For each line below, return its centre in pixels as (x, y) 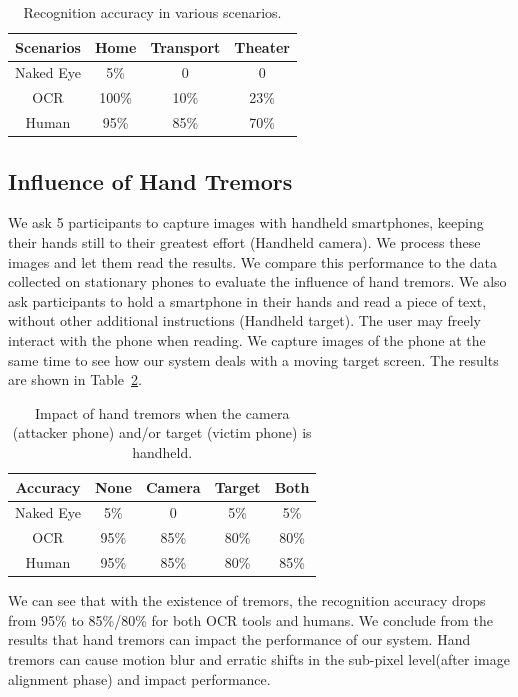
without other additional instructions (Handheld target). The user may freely (244, 320)
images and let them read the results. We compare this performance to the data (252, 261)
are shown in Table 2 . (75, 379)
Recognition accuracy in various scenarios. (152, 12)
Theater (262, 46)
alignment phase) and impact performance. (139, 678)
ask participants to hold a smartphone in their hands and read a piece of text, (247, 300)
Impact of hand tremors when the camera (162, 412)
